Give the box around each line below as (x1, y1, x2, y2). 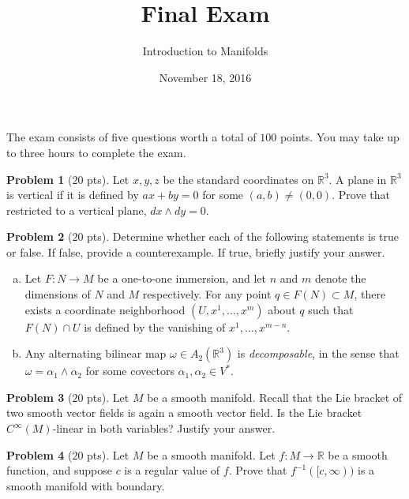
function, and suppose (6, 462, 112, 478)
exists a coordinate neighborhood (24, 301, 186, 317)
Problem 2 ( (6, 228, 73, 245)
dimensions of (24, 286, 91, 302)
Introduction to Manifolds (142, 43, 268, 59)
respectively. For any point (142, 286, 272, 302)
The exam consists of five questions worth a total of (6, 129, 257, 145)
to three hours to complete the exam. (6, 144, 186, 160)
